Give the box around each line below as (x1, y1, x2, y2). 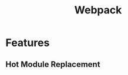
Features (5, 36, 50, 49)
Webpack (74, 3, 122, 17)
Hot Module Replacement (5, 59, 100, 69)
